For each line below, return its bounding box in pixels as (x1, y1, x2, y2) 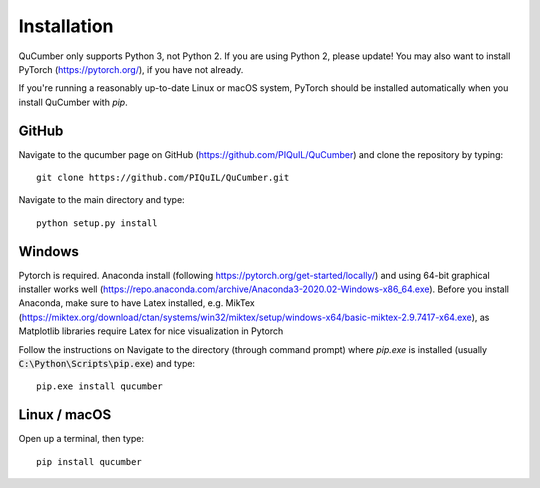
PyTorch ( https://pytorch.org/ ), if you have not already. (18, 63, 244, 75)
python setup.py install (36, 217, 158, 229)
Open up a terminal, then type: (18, 433, 145, 445)
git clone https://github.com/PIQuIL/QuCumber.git (36, 172, 290, 184)
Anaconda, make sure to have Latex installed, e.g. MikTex (18, 297, 255, 309)
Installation (18, 15, 114, 37)
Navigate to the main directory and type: (18, 194, 185, 206)
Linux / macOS (18, 406, 112, 424)
